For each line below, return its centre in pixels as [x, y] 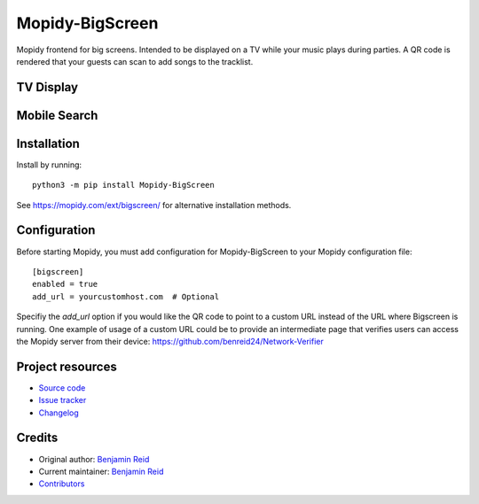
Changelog [59, 413]
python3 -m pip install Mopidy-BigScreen [123, 185]
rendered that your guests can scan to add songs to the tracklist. [135, 61]
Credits [37, 438]
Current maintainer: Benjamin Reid [101, 471]
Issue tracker [63, 400]
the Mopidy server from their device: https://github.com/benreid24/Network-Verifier [170, 341]
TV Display [47, 87]
